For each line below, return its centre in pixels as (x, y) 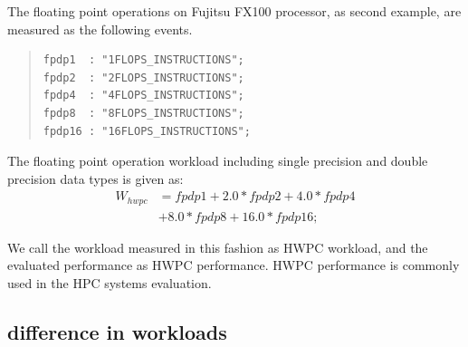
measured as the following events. (100, 29)
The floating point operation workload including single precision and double (218, 161)
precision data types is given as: (96, 178)
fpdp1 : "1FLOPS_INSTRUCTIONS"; (143, 60)
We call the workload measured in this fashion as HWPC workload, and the (218, 247)
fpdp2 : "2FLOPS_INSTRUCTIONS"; (143, 77)
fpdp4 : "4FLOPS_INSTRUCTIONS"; (143, 96)
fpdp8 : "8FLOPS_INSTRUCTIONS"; (143, 113)
